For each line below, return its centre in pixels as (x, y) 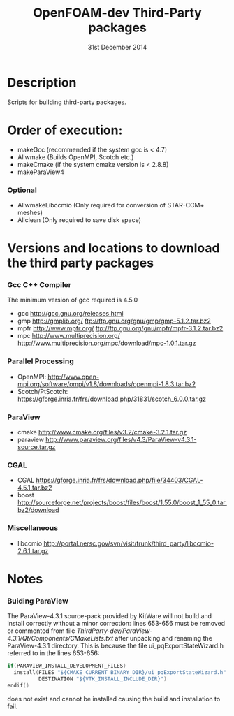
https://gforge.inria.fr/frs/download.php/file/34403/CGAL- (119, 481)
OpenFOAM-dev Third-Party (117, 13)
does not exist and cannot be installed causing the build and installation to (114, 699)
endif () (19, 685)
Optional (22, 190)
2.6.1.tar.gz (33, 550)
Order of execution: (65, 130)
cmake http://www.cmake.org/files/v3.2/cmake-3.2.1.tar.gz (102, 432)
